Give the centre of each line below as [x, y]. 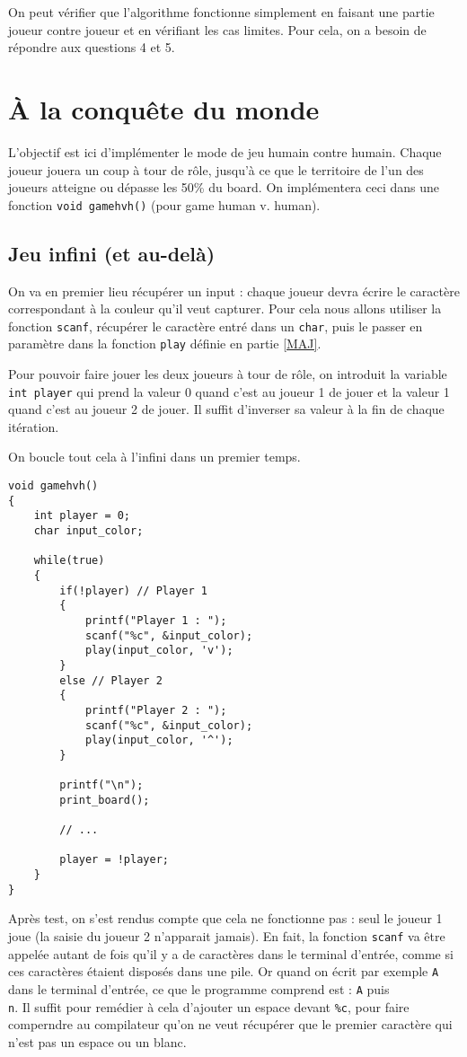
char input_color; [88, 531]
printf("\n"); [101, 785]
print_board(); [105, 800]
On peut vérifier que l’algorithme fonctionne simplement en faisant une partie [221, 12]
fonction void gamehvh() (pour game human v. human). [164, 204]
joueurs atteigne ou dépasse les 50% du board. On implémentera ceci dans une [224, 187]
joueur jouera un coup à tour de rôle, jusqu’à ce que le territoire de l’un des [216, 169]
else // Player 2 [111, 680]
